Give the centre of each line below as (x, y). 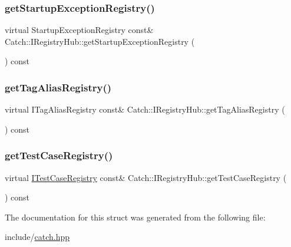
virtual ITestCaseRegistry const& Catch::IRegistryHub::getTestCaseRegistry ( (146, 177)
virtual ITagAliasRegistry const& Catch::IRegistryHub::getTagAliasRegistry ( (145, 109)
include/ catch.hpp (37, 237)
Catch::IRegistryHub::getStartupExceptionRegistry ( (100, 41)
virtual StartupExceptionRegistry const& (79, 30)
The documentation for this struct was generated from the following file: (135, 217)
